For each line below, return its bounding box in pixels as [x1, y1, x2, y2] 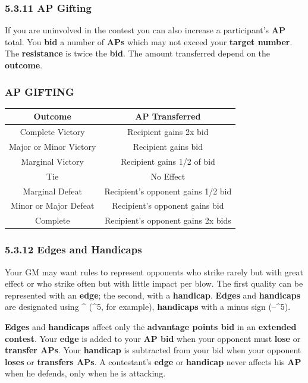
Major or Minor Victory [9, 140, 96, 152]
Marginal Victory [21, 155, 84, 167]
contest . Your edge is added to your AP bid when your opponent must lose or [5, 332, 301, 344]
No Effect [150, 169, 186, 182]
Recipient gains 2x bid [127, 125, 209, 138]
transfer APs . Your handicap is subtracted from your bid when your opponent [5, 344, 301, 356]
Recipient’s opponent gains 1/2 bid [104, 184, 232, 197]
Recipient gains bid [133, 140, 203, 152]
